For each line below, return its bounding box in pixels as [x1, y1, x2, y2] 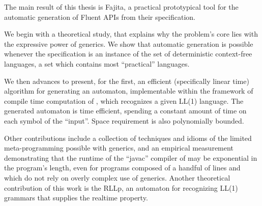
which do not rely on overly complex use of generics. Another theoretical [4, 172, 230, 183]
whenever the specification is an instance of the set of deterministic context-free [4, 48, 252, 59]
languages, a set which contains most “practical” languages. [4, 58, 190, 69]
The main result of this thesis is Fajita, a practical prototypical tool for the [4, 2, 239, 12]
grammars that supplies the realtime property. [4, 192, 148, 203]
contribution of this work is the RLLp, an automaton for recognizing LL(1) [4, 182, 238, 193]
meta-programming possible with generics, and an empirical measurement [4, 142, 234, 153]
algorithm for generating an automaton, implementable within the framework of [4, 85, 253, 96]
